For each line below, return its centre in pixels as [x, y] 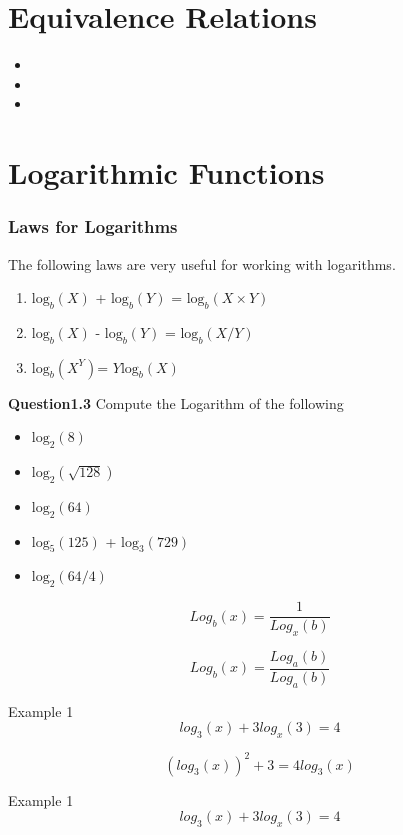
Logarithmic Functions [166, 172]
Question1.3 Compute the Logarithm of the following [176, 402]
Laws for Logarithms [93, 226]
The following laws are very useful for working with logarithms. [202, 263]
